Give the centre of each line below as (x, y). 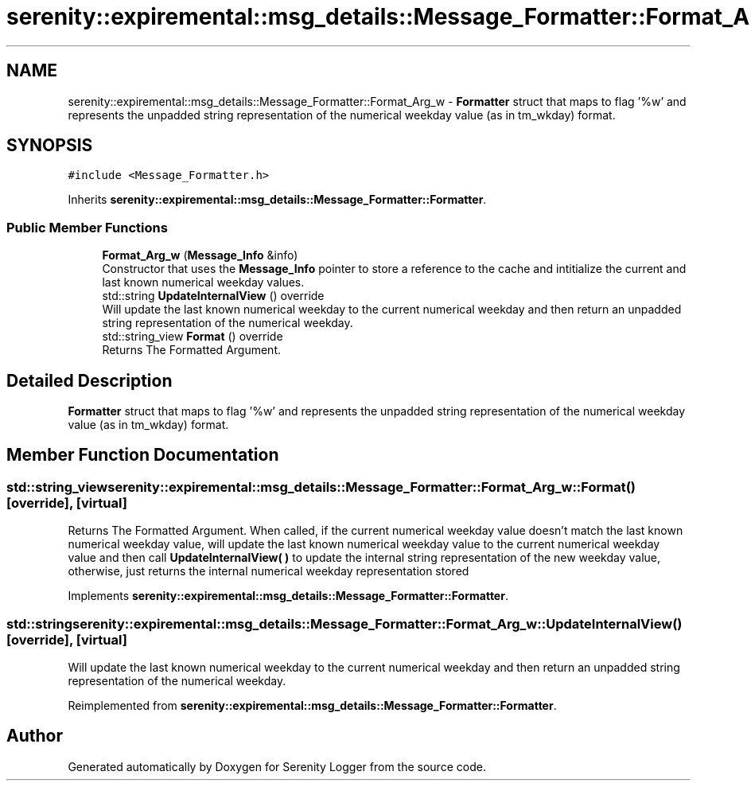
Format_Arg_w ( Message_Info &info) (200, 255)
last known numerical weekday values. (203, 282)
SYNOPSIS (50, 146)
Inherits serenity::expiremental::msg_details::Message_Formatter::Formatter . (277, 200)
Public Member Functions (87, 227)
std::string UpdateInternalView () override (213, 296)
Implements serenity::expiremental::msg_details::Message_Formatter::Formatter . (288, 596)
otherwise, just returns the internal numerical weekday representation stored (268, 571)
